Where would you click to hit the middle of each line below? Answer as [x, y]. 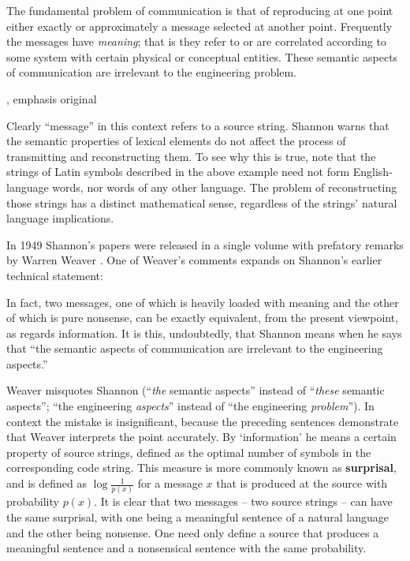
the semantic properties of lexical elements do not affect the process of [176, 141]
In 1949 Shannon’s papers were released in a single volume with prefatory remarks [205, 244]
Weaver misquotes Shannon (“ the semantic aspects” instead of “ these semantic [196, 390]
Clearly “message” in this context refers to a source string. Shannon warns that [198, 125]
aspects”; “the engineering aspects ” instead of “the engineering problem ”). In [190, 406]
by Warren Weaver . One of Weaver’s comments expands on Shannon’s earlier [194, 260]
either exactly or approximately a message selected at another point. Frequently [199, 26]
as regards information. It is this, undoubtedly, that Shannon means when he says [204, 333]
